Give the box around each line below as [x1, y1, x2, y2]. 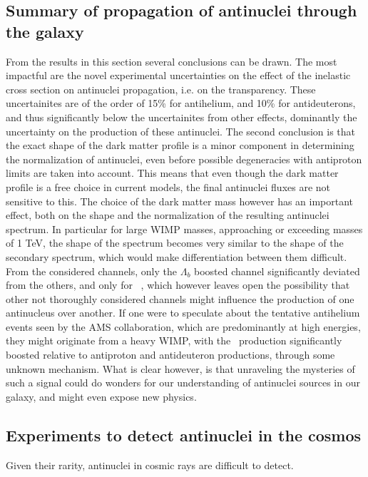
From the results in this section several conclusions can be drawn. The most [6, 53, 337, 68]
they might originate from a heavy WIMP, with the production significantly [6, 333, 342, 348]
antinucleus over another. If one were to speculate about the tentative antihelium [6, 305, 360, 320]
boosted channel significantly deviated [194, 263, 360, 278]
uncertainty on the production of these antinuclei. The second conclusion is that [6, 123, 356, 138]
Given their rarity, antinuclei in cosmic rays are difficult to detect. [6, 457, 294, 472]
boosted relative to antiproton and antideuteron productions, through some [6, 347, 335, 362]
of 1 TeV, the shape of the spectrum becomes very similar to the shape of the [6, 235, 344, 250]
